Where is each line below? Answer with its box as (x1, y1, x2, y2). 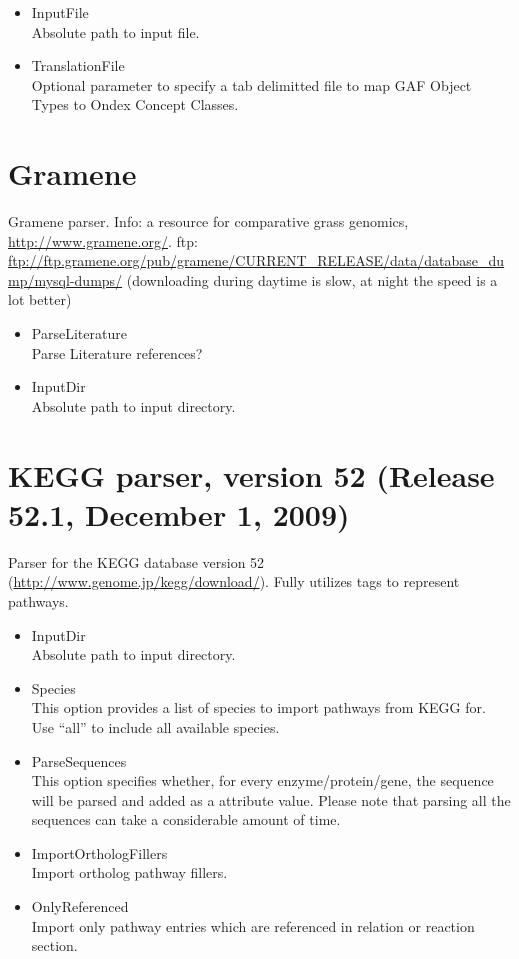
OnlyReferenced (31, 896, 129, 917)
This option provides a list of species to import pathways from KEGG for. (31, 697, 486, 718)
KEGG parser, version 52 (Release (8, 454, 495, 495)
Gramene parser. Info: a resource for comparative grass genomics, (8, 211, 409, 232)
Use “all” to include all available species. (31, 716, 280, 737)
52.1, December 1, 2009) (8, 493, 350, 534)
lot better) (8, 289, 72, 310)
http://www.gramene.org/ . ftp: (8, 230, 198, 251)
